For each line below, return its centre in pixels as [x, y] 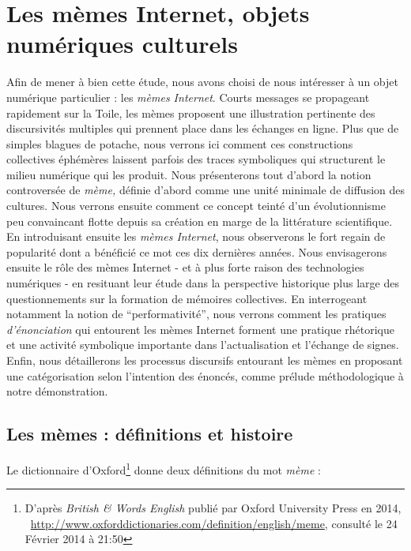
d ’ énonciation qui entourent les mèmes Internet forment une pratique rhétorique [200, 329]
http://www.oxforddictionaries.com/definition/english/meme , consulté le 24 [214, 523]
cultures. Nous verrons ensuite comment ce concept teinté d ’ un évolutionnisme [196, 206]
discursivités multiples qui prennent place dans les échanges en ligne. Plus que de [203, 128]
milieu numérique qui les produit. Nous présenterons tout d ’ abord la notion [189, 174]
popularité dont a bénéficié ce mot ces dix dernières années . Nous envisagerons [197, 251]
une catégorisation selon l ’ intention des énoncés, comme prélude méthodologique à [205, 375]
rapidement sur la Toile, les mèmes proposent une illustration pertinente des [191, 112]
